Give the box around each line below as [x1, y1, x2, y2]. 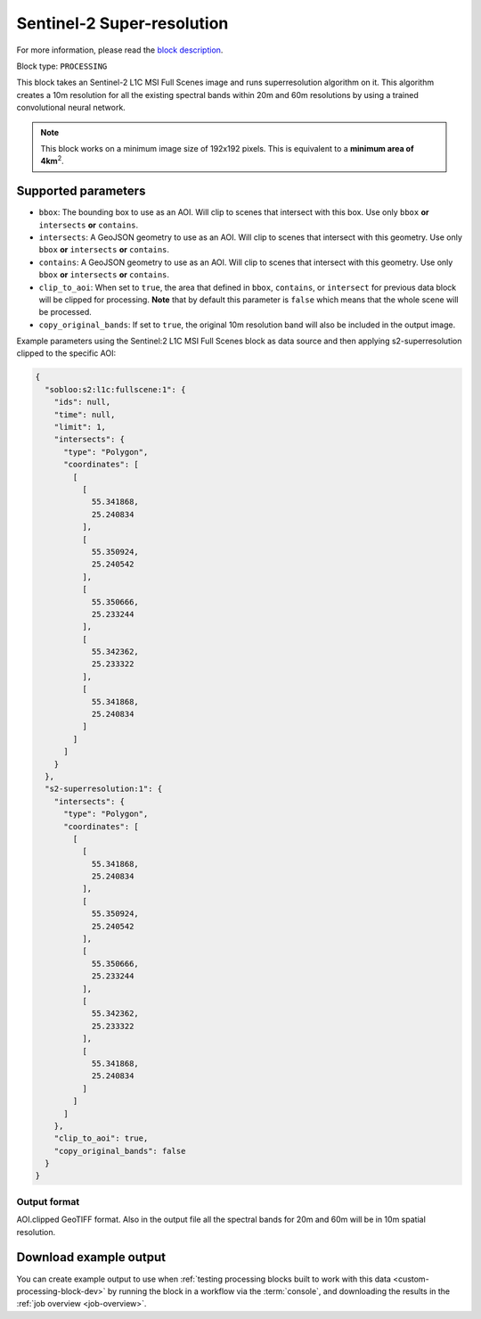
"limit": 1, [53, 422, 107, 433]
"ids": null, [53, 397, 111, 408]
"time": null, [53, 409, 116, 419]
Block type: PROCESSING [16, 61, 108, 71]
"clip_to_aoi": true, [53, 1134, 149, 1143]
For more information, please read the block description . [16, 45, 224, 55]
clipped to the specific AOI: [16, 348, 117, 359]
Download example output [16, 1249, 167, 1265]
